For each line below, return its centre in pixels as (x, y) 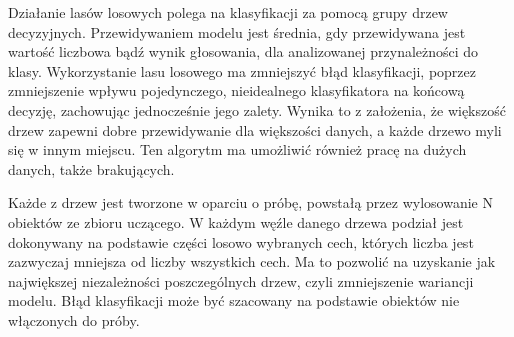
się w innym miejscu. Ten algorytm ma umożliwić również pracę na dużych (237, 149)
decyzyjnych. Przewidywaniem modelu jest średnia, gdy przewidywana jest (237, 31)
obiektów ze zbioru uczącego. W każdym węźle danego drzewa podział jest (236, 221)
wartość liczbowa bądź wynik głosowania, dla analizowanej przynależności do (243, 51)
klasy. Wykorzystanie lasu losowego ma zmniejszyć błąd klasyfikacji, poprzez (242, 70)
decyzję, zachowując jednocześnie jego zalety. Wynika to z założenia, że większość (257, 109)
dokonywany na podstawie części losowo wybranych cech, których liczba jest (241, 241)
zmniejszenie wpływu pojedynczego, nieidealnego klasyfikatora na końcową (236, 90)
